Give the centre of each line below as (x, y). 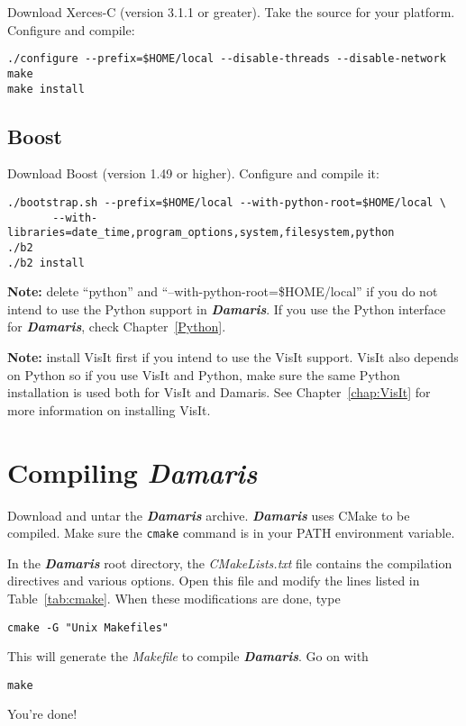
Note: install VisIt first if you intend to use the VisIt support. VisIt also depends (233, 357)
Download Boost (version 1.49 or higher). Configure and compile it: (193, 173)
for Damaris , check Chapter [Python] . (117, 327)
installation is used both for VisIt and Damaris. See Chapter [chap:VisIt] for (219, 392)
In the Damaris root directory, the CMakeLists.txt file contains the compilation (230, 563)
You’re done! (42, 714)
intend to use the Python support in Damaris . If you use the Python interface (227, 309)
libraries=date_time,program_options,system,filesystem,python (201, 233)
